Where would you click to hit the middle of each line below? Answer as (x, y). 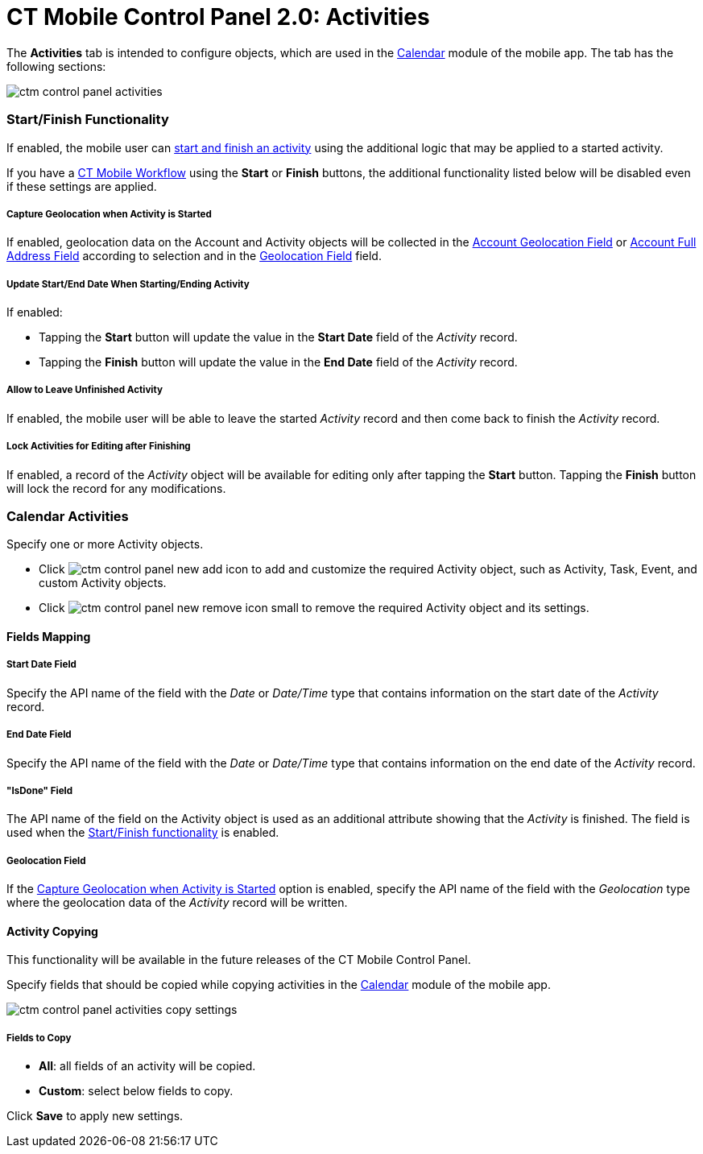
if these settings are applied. (82, 186)
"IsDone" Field (40, 790)
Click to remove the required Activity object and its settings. (314, 608)
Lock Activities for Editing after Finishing (99, 447)
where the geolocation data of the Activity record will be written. (177, 903)
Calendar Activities (68, 516)
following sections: (56, 66)
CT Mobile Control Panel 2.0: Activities (218, 17)
